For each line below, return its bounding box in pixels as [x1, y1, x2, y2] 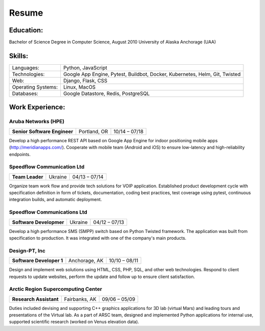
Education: [9, 26, 44, 34]
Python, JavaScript [63, 64, 107, 71]
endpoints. [9, 151, 31, 157]
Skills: [9, 51, 28, 60]
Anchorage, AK [68, 257, 104, 264]
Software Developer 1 [12, 257, 63, 264]
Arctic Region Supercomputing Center [9, 286, 103, 293]
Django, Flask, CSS [63, 77, 107, 84]
